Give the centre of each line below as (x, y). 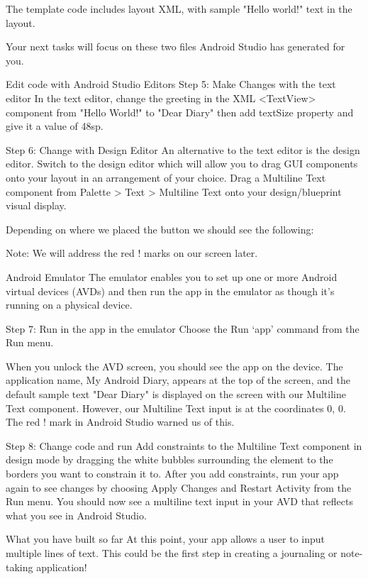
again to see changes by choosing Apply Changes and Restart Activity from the (179, 487)
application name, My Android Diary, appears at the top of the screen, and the (178, 380)
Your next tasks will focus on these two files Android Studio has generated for (175, 46)
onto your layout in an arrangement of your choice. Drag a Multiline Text (166, 177)
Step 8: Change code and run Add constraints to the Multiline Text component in (184, 445)
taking (19, 567)
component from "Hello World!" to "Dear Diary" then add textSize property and (180, 112)
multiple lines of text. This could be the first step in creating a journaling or (172, 553)
